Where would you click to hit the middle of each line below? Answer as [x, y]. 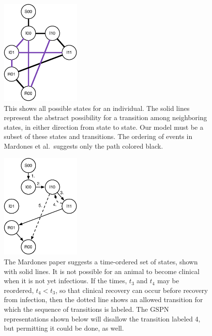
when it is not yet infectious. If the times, [66, 281]
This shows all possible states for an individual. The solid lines [97, 108]
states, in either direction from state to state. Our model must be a [104, 127]
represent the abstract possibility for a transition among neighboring [106, 117]
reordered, [19, 290]
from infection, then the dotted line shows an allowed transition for [104, 299]
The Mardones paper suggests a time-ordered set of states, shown [101, 262]
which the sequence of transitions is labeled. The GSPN [86, 309]
